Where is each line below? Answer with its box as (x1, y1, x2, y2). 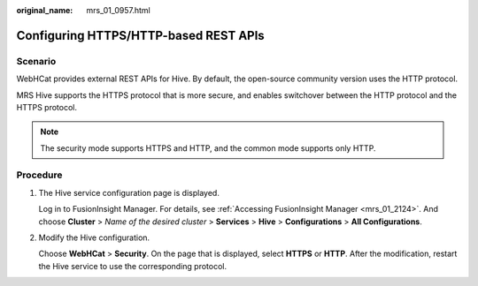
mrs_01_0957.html (86, 5, 150, 15)
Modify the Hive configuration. (38, 232, 150, 243)
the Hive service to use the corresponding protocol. (38, 260, 227, 271)
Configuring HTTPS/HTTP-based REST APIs (16, 27, 265, 43)
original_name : (16, 5, 73, 15)
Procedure (16, 169, 63, 181)
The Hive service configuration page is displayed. (38, 187, 220, 198)
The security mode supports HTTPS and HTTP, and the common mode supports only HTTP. (40, 142, 376, 154)
